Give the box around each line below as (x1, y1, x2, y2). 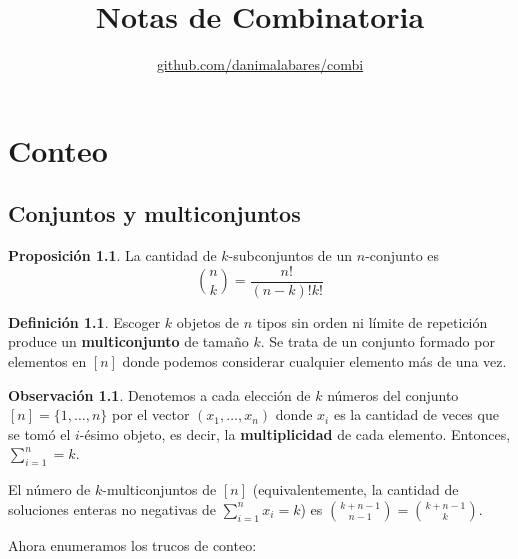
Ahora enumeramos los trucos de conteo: (8, 534, 257, 555)
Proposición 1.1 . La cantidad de (8, 245, 217, 266)
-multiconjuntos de (102, 479, 217, 500)
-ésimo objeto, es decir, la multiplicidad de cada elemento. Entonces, (79, 423, 511, 444)
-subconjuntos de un (228, 245, 353, 266)
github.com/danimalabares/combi (156, 54, 364, 75)
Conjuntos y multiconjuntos (8, 198, 301, 229)
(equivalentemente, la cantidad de (252, 479, 459, 500)
